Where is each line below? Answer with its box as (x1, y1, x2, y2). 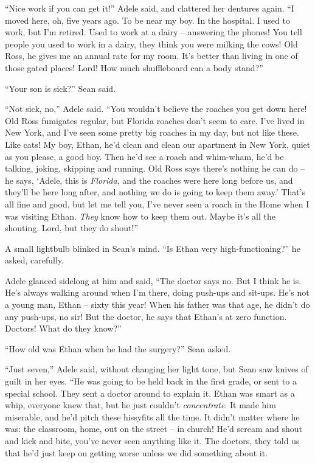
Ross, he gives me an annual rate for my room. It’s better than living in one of (5, 49, 298, 62)
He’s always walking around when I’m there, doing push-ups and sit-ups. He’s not (5, 286, 310, 299)
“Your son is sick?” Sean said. (5, 82, 116, 94)
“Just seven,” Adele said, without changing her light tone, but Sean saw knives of (5, 363, 308, 375)
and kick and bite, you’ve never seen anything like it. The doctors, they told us (5, 434, 300, 447)
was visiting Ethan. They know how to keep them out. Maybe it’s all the (5, 209, 276, 222)
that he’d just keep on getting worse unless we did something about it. (5, 446, 268, 459)
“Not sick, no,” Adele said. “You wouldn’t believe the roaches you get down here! (5, 102, 307, 115)
